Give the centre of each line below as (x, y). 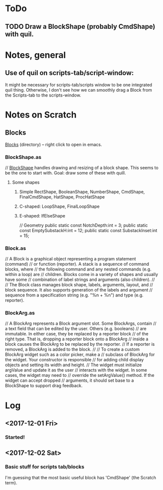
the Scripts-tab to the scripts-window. (43, 95)
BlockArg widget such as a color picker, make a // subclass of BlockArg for (80, 354)
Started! (15, 437)
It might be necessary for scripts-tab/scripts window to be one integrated (79, 85)
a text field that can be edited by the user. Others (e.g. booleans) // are (76, 329)
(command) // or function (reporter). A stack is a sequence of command (77, 264)
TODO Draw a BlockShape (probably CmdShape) (80, 27)
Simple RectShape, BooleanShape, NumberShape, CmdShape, (82, 192)
